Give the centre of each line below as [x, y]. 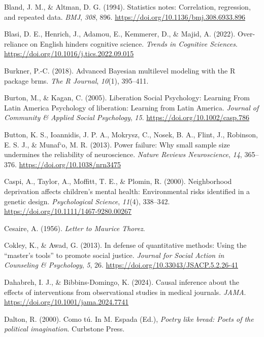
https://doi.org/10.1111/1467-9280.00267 [68, 211]
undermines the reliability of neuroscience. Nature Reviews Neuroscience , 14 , [123, 154]
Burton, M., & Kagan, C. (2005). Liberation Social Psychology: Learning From [127, 98]
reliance [16, 43]
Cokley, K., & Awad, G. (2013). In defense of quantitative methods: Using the [125, 245]
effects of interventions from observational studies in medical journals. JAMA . [125, 292]
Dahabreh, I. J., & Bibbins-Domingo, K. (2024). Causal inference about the [122, 282]
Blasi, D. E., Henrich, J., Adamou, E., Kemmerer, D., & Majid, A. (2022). [120, 34]
